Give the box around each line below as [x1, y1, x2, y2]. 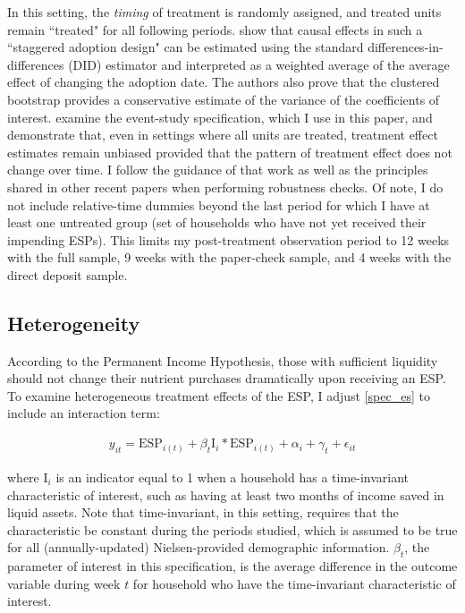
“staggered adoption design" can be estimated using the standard [7, 38, 364, 56]
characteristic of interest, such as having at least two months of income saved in [7, 485, 444, 504]
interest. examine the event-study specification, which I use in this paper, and [7, 107, 433, 126]
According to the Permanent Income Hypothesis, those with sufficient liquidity [7, 351, 438, 370]
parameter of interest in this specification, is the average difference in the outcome [7, 557, 458, 575]
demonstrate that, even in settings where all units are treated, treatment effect [7, 125, 438, 144]
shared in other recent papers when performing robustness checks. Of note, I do [7, 177, 444, 196]
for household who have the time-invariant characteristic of [132, 574, 456, 592]
